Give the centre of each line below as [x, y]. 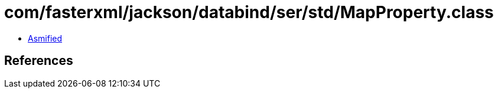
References [39, 61]
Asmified [45, 38]
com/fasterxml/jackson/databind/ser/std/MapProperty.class [249, 12]
